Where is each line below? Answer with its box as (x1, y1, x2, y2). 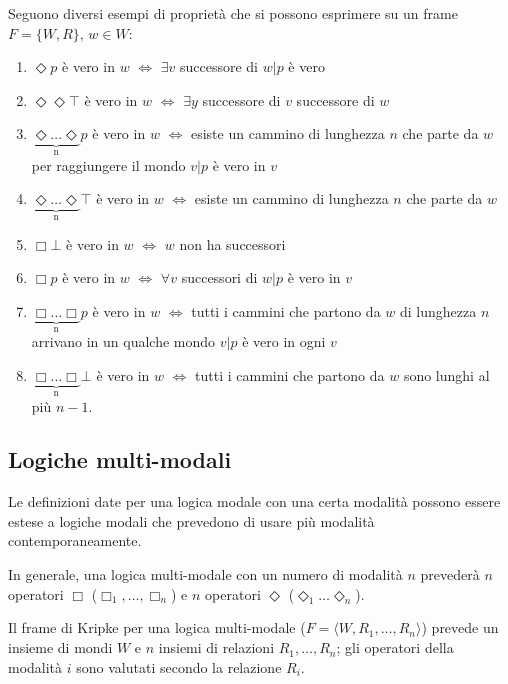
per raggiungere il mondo (31, 154, 186, 175)
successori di (181, 267, 258, 288)
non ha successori (179, 233, 286, 254)
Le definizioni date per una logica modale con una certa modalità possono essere (8, 491, 501, 512)
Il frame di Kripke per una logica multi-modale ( (8, 617, 306, 638)
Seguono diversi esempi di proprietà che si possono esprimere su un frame (8, 3, 458, 23)
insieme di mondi (8, 637, 113, 658)
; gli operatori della (336, 637, 454, 658)
